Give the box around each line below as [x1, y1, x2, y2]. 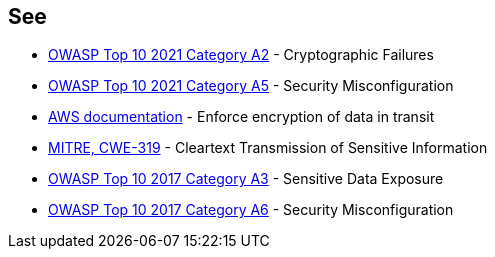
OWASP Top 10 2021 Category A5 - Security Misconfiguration [48, 77, 454, 95]
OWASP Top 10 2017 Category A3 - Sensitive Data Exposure [48, 170, 444, 188]
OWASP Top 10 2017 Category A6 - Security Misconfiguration [48, 201, 454, 219]
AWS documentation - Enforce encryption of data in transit [48, 108, 435, 126]
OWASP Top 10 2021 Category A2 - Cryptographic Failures [48, 46, 434, 64]
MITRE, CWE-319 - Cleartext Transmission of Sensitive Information [48, 139, 488, 157]
